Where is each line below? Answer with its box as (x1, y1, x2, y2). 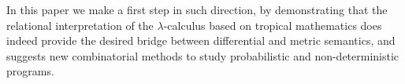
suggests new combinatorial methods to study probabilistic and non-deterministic (6, 47, 399, 64)
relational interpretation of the (6, 16, 154, 33)
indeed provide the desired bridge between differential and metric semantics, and (6, 32, 396, 49)
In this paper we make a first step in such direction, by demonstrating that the (6, 2, 388, 17)
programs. (6, 63, 54, 79)
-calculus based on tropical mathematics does (163, 16, 382, 33)
